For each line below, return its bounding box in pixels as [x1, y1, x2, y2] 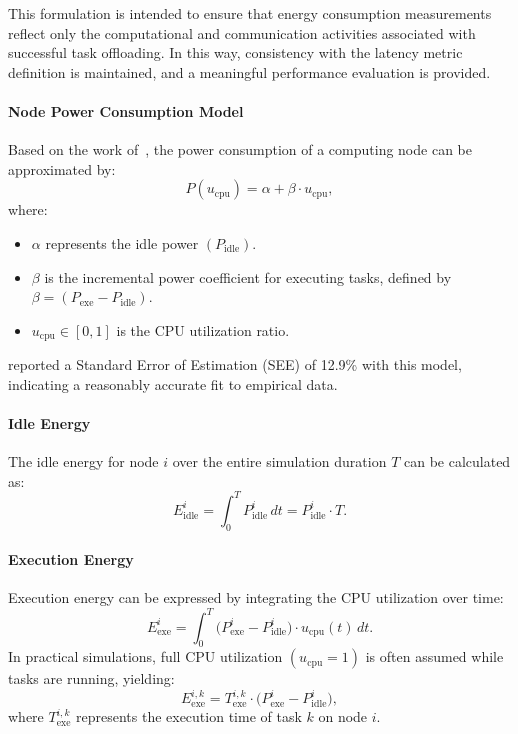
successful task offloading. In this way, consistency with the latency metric [8, 42, 463, 63]
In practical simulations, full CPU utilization [8, 646, 283, 667]
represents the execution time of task [75, 706, 302, 727]
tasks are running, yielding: [8, 668, 175, 689]
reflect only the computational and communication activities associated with [8, 22, 476, 43]
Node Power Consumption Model [8, 100, 244, 121]
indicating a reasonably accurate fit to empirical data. [8, 373, 338, 394]
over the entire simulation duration [172, 451, 387, 472]
